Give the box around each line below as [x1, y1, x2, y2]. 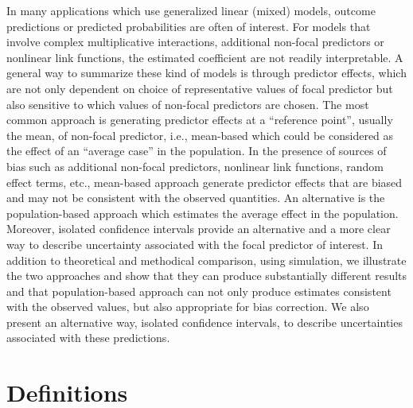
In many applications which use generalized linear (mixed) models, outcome [6, 2, 376, 18]
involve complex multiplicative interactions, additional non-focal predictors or [6, 33, 384, 50]
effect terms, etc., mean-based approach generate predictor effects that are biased [6, 173, 403, 190]
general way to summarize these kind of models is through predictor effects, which [6, 64, 407, 81]
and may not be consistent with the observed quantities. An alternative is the [6, 189, 385, 206]
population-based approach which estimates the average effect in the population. [6, 204, 399, 221]
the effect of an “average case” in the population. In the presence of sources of [6, 142, 387, 159]
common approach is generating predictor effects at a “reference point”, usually [6, 111, 393, 128]
